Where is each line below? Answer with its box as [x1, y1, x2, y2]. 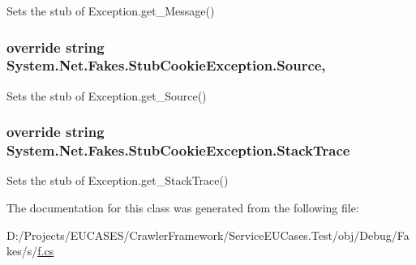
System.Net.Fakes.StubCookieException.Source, [6, 55, 326, 75]
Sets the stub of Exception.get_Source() [6, 87, 207, 104]
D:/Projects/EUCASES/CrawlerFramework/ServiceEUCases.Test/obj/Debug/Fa [6, 226, 410, 243]
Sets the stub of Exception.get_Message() [6, 2, 215, 19]
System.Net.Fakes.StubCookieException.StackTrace [6, 140, 350, 160]
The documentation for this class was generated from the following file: [6, 199, 359, 216]
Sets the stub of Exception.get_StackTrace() [6, 172, 229, 189]
